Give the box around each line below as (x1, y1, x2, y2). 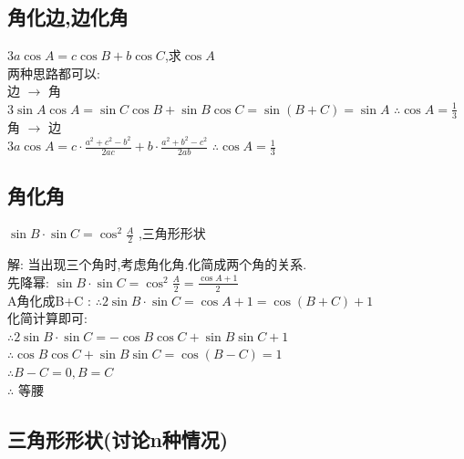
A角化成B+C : (7, 290, 91, 309)
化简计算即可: (7, 308, 88, 328)
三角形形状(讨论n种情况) (7, 424, 229, 453)
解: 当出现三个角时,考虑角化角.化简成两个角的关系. (7, 255, 307, 274)
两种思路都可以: (7, 63, 100, 82)
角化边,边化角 (7, 3, 129, 31)
